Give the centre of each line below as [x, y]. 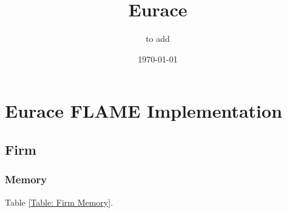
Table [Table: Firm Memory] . [59, 202]
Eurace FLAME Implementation [144, 111]
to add [158, 39]
